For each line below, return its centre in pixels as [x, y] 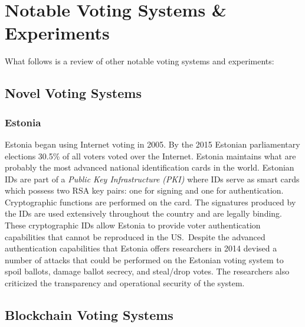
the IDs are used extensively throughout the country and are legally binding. [144, 213]
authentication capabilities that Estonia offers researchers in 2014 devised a [141, 248]
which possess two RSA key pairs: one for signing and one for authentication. [144, 190]
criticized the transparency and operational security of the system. [125, 283]
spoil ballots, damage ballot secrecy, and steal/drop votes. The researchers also [147, 271]
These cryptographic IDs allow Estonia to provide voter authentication [133, 225]
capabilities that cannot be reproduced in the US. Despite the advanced [135, 236]
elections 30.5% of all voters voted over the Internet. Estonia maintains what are [150, 156]
